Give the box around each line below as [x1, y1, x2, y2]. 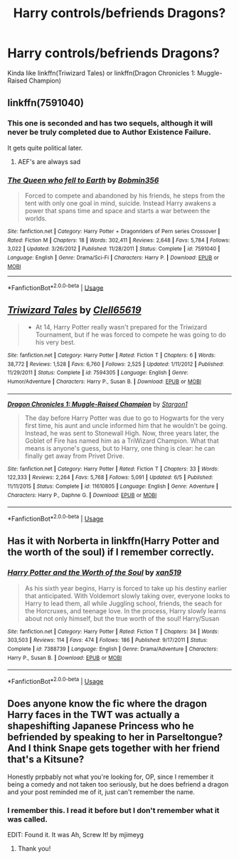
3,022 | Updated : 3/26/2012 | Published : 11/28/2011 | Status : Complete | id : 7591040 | [7, 245, 221, 252]
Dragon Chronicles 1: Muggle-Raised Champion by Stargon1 [7, 399, 188, 408]
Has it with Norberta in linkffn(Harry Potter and [7, 535, 220, 547]
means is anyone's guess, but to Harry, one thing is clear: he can [24, 444, 216, 452]
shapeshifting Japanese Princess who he [7, 720, 194, 732]
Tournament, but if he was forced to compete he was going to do [35, 330, 226, 339]
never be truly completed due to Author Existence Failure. [7, 127, 211, 137]
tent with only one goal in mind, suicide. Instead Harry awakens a [24, 198, 216, 208]
